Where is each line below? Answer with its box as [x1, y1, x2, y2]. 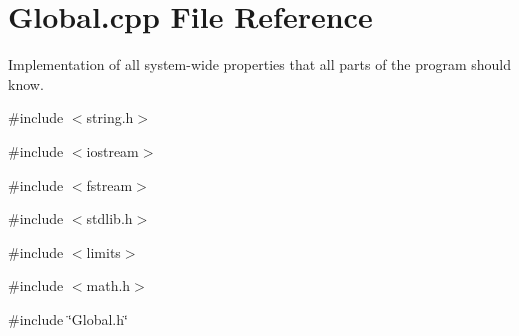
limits [86, 241, 121, 262]
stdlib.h [86, 208, 133, 229]
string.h [86, 107, 134, 128]
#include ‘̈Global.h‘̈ [8, 308, 128, 329]
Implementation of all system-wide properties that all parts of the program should [8, 54, 512, 75]
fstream [86, 174, 133, 195]
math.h [86, 275, 131, 296]
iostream [86, 140, 139, 161]
